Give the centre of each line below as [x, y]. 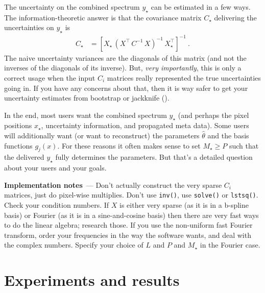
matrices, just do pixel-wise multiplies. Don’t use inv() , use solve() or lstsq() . [131, 195]
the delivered [24, 157]
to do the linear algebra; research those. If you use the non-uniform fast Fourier [128, 225]
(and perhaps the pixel [213, 115]
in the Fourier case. [230, 245]
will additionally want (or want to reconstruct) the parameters [102, 136]
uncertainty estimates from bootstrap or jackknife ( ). [87, 98]
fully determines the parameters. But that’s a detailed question [154, 157]
